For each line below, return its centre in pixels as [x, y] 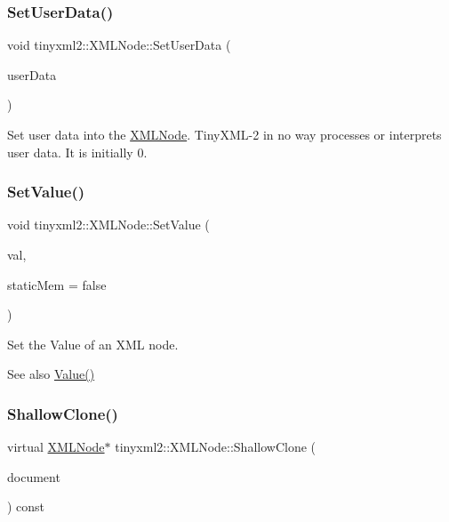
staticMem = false [57, 284]
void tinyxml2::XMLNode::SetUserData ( [119, 45]
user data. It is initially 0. [77, 152]
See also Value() [51, 374]
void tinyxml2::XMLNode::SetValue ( [108, 225]
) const [26, 506]
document [34, 476]
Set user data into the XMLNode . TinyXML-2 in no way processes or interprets [224, 134]
